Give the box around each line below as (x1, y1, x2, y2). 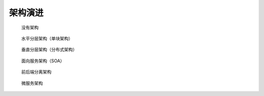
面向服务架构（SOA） (21, 58, 65, 64)
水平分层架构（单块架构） (21, 35, 73, 41)
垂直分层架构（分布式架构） (21, 47, 77, 52)
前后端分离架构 (21, 69, 51, 75)
